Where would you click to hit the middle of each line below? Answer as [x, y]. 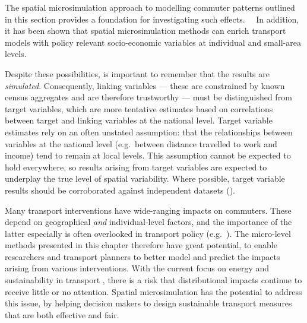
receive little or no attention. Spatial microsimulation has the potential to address [153, 291]
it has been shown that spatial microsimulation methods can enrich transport [145, 31]
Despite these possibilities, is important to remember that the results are [137, 73]
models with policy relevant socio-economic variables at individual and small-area [153, 42]
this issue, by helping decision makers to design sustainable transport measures [148, 303]
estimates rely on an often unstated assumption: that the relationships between [149, 132]
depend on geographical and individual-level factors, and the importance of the [148, 222]
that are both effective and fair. [62, 314]
